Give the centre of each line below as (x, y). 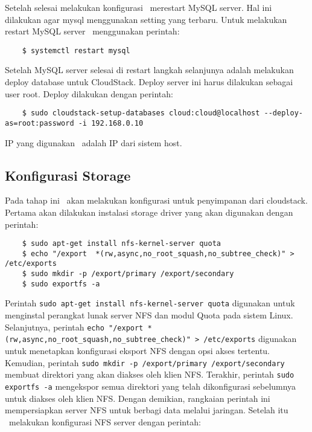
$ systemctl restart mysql (76, 50)
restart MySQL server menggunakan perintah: (92, 31)
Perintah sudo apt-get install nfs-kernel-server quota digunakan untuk (150, 303)
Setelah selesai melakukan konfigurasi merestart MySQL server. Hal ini (138, 7)
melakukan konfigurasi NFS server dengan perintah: (105, 421)
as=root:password (40, 123)
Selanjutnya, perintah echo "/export (74, 327)
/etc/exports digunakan (250, 339)
